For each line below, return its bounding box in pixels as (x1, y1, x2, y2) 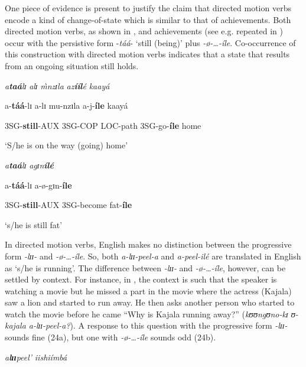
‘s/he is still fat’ (5, 218, 63, 230)
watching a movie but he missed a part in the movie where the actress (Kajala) (5, 284, 292, 297)
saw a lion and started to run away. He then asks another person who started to (5, 296, 295, 308)
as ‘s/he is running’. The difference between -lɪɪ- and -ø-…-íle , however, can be (5, 261, 286, 274)
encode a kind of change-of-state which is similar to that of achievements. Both (5, 13, 291, 25)
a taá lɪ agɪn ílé (5, 158, 54, 171)
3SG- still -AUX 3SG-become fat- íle (5, 199, 132, 211)
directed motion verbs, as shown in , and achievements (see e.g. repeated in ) (5, 25, 284, 37)
